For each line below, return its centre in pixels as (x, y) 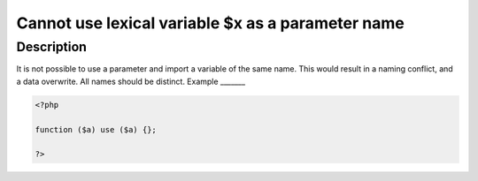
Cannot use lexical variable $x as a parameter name (210, 23)
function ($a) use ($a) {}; (96, 129)
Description (52, 47)
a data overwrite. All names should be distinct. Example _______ (131, 81)
